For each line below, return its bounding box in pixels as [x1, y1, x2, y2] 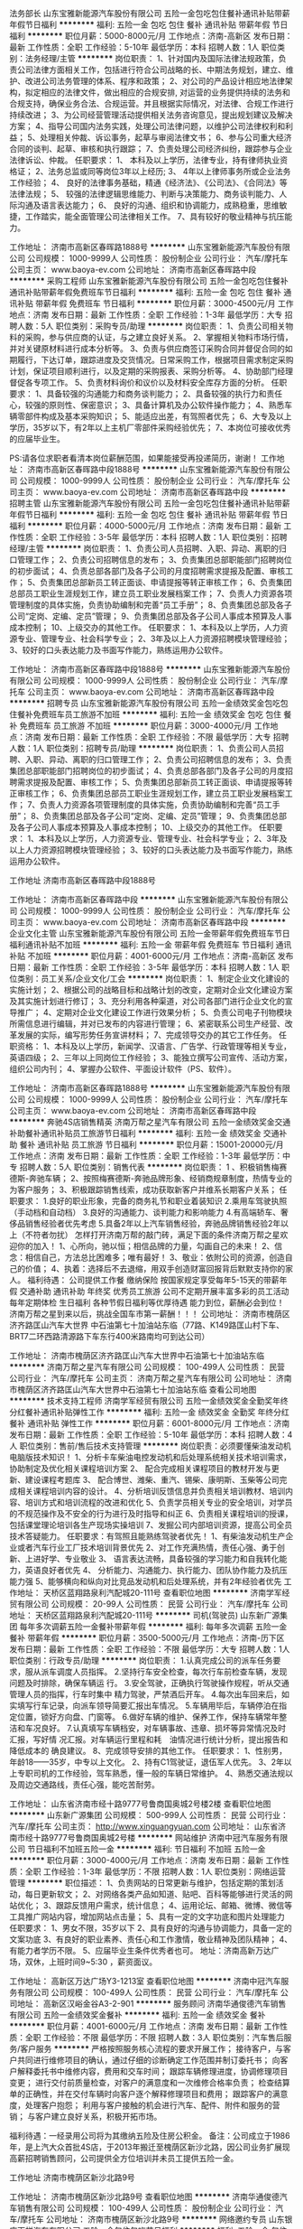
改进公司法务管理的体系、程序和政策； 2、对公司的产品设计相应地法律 [24, 76, 286, 86]
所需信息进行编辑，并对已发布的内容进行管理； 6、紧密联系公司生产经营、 [9, 1019, 286, 1029]
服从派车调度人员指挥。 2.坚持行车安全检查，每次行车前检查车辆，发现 [24, 1666, 288, 1677]
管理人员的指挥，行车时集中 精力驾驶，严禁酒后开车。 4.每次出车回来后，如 [9, 1689, 290, 1700]
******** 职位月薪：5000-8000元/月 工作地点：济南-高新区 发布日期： [26, 31, 293, 41]
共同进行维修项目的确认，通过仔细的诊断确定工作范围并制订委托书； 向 [16, 2055, 280, 2066]
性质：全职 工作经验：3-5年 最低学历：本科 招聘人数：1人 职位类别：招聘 [16, 532, 288, 542]
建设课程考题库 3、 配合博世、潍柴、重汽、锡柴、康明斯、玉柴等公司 [24, 1475, 280, 1485]
